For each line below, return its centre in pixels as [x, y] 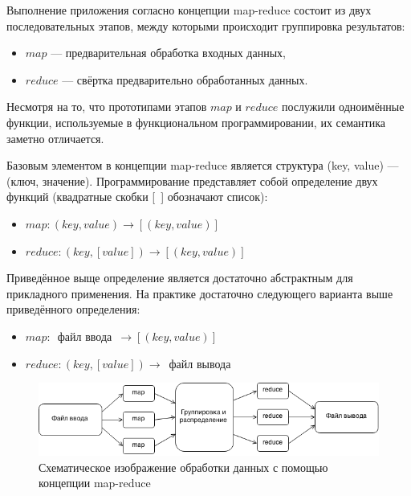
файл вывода [200, 363]
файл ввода [85, 336]
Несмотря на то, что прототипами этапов [107, 107]
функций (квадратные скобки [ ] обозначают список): [137, 197]
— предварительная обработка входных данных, [168, 53]
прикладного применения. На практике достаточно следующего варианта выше [200, 293]
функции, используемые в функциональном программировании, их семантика [196, 122]
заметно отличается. [55, 138]
